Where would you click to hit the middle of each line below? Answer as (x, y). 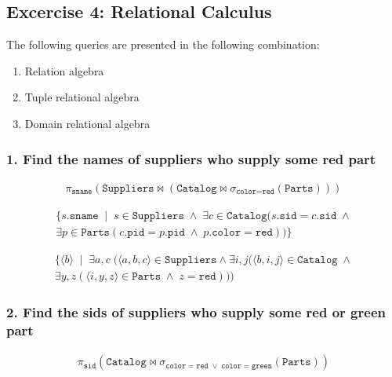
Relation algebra (64, 70)
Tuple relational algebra (82, 97)
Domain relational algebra (87, 123)
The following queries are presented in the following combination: (163, 44)
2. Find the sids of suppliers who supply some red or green (196, 311)
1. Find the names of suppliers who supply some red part (191, 158)
